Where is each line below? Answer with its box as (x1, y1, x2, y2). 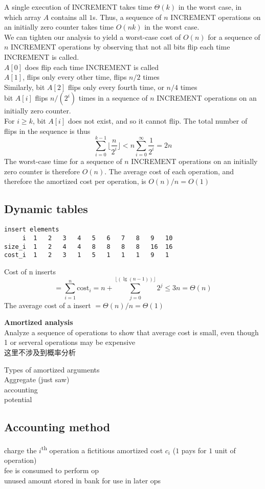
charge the (4, 445, 37, 455)
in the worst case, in (178, 2, 242, 12)
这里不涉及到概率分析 (4, 347, 76, 358)
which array (4, 11, 41, 22)
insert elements (4, 226, 59, 234)
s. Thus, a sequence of (93, 11, 162, 22)
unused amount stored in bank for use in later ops (4, 475, 161, 485)
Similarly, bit (4, 81, 45, 92)
